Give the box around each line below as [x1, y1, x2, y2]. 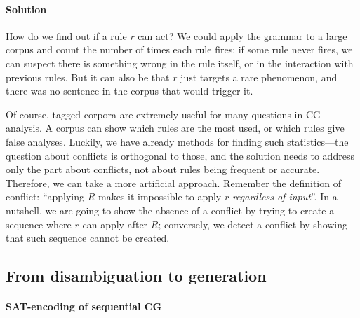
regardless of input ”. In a [232, 189, 338, 204]
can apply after [82, 216, 148, 231]
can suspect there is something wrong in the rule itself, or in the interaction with [6, 55, 354, 70]
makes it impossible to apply [98, 189, 222, 204]
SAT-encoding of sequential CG [6, 299, 162, 314]
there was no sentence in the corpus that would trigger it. [6, 83, 253, 98]
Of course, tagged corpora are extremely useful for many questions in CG [6, 106, 321, 121]
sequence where [6, 216, 72, 231]
